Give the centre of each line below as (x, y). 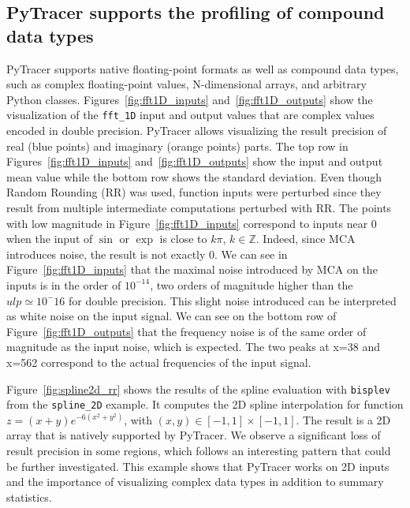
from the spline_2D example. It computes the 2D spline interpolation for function (205, 404)
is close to (183, 239)
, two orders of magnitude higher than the (252, 284)
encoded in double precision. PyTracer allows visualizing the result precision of (197, 131)
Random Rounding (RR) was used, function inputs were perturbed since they (194, 192)
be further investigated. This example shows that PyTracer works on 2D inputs (198, 466)
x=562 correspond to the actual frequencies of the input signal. (159, 362)
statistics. (29, 497)
